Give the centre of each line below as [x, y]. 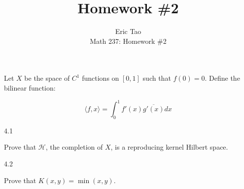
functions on [101, 78]
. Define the [222, 78]
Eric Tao [128, 31]
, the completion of [74, 147]
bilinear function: [30, 87]
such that [157, 78]
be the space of [47, 78]
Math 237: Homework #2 [128, 41]
